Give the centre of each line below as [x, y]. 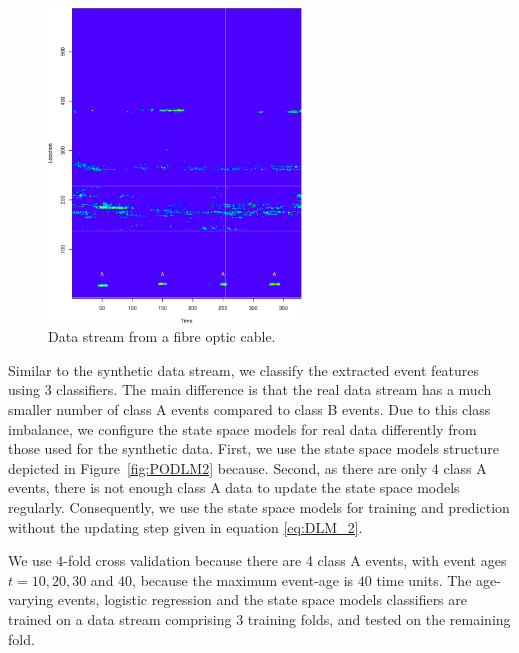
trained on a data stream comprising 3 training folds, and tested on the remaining [259, 618]
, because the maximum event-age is [243, 579]
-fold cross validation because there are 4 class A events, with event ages [285, 560]
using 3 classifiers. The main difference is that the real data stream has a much [250, 389]
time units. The [424, 579]
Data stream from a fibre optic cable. [162, 336]
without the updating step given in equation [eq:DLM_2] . [185, 526]
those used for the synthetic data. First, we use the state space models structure [253, 448]
